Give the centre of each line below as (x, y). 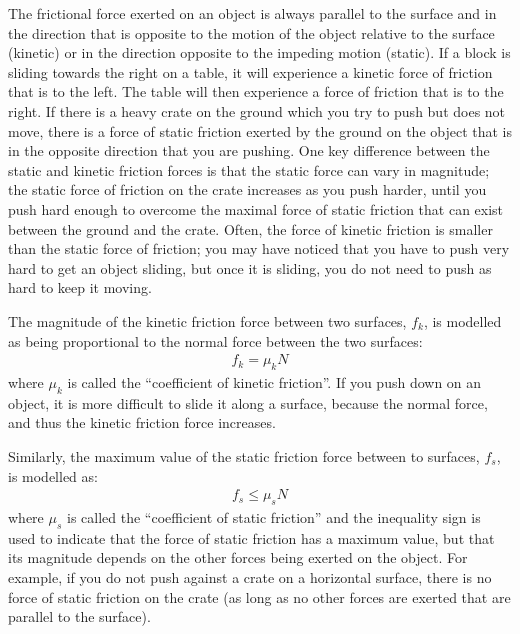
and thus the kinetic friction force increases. (142, 422)
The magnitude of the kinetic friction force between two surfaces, (207, 320)
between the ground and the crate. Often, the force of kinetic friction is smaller (250, 228)
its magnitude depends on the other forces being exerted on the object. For (238, 557)
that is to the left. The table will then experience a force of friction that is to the (256, 91)
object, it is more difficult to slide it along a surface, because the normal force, (248, 402)
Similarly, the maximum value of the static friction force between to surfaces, (244, 455)
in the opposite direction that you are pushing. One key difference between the (249, 150)
